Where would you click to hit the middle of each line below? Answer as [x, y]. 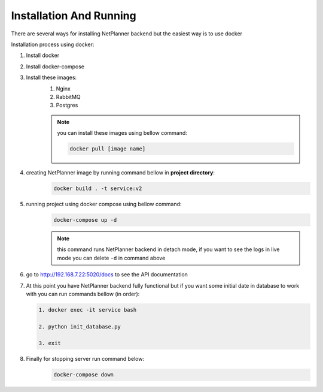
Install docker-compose [55, 67]
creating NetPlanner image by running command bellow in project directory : [121, 173]
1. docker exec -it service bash [88, 310]
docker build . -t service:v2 [98, 189]
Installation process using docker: [53, 44]
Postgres [67, 105]
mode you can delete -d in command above [111, 258]
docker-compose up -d [85, 220]
